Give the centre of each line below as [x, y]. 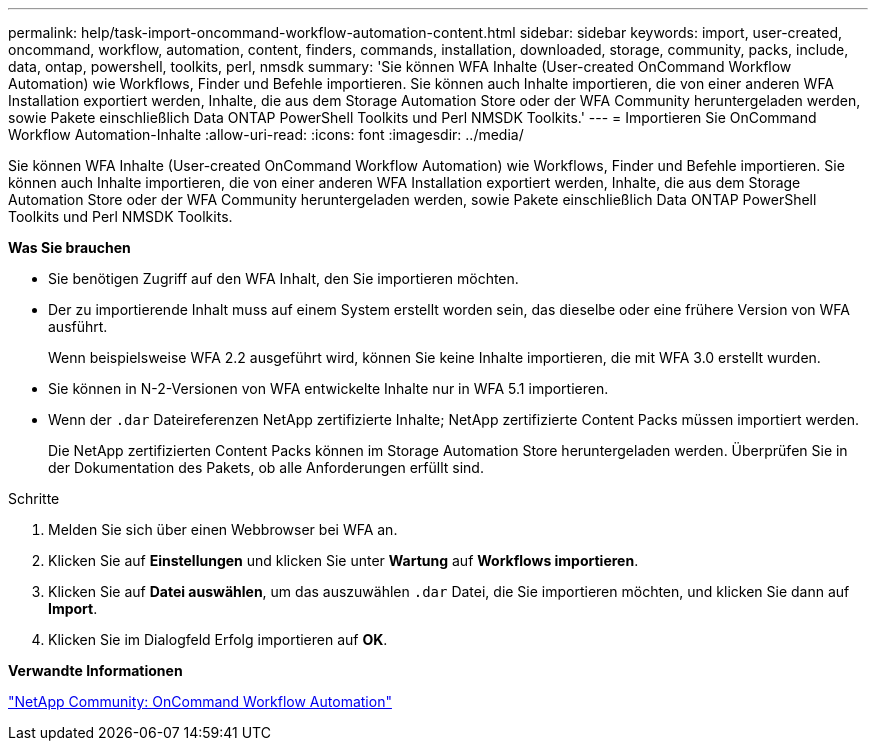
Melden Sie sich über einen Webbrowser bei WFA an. [223, 529]
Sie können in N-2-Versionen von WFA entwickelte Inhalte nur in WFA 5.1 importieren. [328, 388]
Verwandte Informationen [95, 670]
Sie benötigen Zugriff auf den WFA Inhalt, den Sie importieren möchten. [283, 278]
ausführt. [78, 326]
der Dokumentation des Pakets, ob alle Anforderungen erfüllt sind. [266, 467]
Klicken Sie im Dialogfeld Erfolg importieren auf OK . [218, 639]
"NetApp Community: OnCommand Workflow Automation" [200, 701]
